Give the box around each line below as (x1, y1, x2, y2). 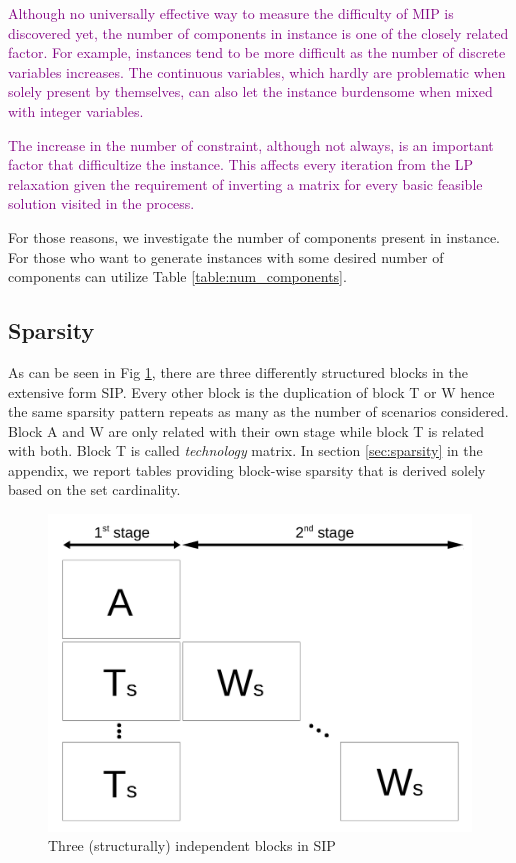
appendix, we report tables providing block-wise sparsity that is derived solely (8, 459, 486, 480)
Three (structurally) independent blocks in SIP (48, 835, 336, 856)
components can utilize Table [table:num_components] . (8, 266, 347, 287)
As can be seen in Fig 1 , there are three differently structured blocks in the (8, 361, 468, 382)
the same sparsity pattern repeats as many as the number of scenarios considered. (8, 401, 509, 422)
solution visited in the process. (8, 193, 195, 214)
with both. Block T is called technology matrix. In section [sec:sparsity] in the (8, 440, 483, 461)
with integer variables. (8, 100, 144, 121)
